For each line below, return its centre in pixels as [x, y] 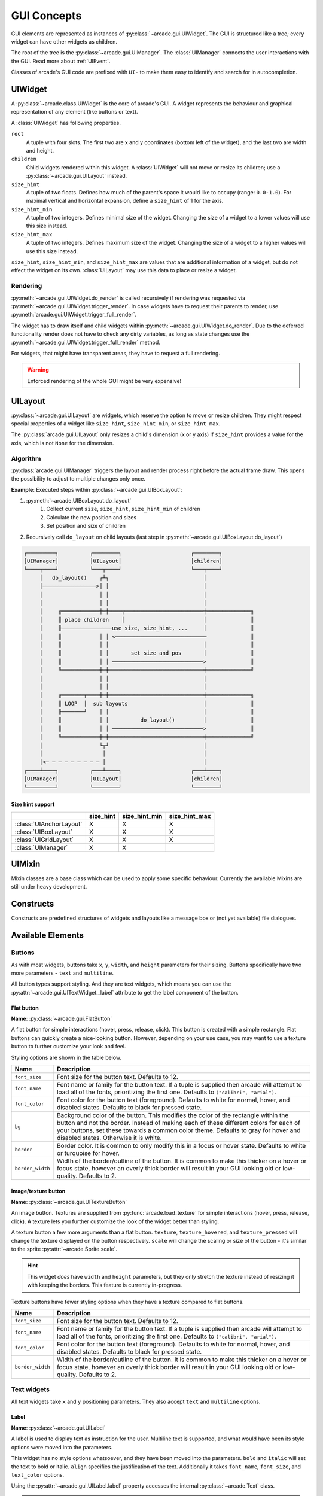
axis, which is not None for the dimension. [63, 443]
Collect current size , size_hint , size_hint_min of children [123, 509]
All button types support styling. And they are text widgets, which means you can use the [121, 984]
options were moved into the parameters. [62, 1447]
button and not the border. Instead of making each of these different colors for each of [179, 1123]
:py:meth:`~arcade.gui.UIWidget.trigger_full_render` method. [86, 342]
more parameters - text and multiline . [62, 973]
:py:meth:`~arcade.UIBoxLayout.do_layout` [79, 501]
